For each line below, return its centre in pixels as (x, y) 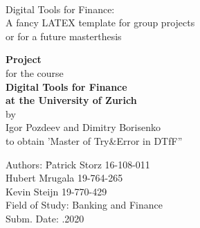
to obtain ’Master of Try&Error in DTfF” (94, 140)
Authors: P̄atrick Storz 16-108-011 (78, 164)
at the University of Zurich (71, 100)
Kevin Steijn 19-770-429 (56, 191)
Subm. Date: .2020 (45, 218)
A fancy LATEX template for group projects (100, 23)
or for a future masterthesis (64, 36)
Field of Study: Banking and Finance (84, 205)
